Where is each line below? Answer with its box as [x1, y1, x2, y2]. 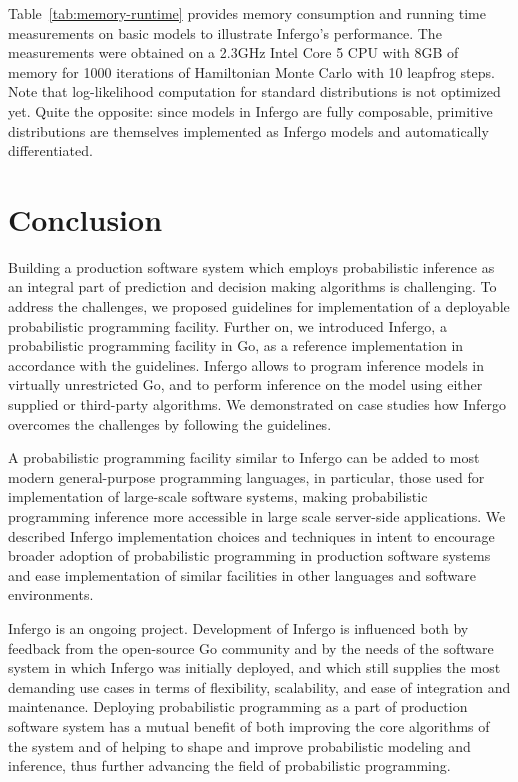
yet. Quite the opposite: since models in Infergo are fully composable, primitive [8, 100, 493, 121]
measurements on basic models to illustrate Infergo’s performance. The [8, 22, 442, 43]
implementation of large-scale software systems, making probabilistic [8, 486, 428, 507]
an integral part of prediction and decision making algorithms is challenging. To [8, 276, 497, 297]
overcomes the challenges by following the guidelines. [8, 413, 332, 434]
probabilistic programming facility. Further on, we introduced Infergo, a [8, 315, 447, 336]
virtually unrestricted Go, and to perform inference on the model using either [8, 374, 483, 395]
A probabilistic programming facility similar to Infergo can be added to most [8, 447, 480, 468]
